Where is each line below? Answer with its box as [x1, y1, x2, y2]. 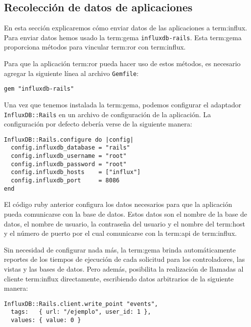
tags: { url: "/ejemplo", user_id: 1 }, [11, 308, 151, 316]
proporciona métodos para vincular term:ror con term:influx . [4, 42, 186, 52]
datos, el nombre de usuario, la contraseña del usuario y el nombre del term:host [4, 218, 245, 228]
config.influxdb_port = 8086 [11, 177, 120, 184]
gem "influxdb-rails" [4, 85, 74, 93]
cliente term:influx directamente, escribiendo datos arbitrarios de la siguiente [4, 273, 234, 283]
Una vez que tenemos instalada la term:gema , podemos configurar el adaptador [4, 99, 241, 109]
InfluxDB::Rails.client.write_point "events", [4, 300, 158, 307]
